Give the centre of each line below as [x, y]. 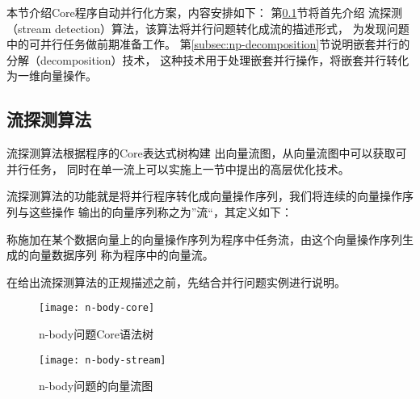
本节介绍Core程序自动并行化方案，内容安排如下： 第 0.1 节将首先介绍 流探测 [205, 12]
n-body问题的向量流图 [96, 386]
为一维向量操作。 [52, 76]
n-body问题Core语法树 [97, 333]
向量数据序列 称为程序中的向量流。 [121, 255]
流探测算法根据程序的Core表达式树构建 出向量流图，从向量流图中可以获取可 [207, 153]
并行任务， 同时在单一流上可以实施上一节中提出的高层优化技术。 [178, 168]
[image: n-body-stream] [103, 360]
